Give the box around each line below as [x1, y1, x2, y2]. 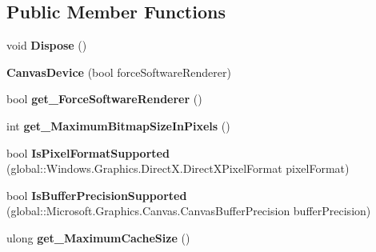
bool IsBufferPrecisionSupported [6, 186, 187, 203]
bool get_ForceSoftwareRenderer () [6, 90, 202, 107]
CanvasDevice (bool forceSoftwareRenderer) [6, 63, 231, 80]
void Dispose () [6, 37, 87, 54]
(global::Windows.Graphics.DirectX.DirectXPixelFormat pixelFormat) [6, 160, 350, 177]
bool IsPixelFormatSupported [6, 144, 170, 161]
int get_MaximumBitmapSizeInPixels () [6, 117, 230, 134]
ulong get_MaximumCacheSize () [6, 229, 190, 246]
